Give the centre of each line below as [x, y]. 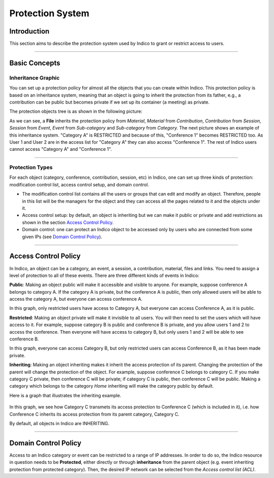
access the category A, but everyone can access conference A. [76, 299]
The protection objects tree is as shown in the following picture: [76, 111]
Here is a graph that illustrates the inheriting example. [65, 395]
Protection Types [31, 168]
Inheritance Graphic [35, 78]
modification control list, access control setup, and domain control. [79, 184]
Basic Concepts [35, 63]
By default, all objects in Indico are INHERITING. [59, 423]
